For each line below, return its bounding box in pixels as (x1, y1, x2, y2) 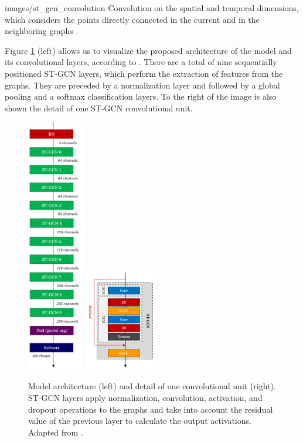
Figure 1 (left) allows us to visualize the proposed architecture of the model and (5, 44, 292, 56)
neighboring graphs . (5, 25, 79, 37)
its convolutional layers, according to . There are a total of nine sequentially (5, 56, 277, 68)
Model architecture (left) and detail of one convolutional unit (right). (28, 380, 276, 392)
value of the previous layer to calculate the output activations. (28, 414, 251, 427)
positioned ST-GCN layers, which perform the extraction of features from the (5, 67, 283, 79)
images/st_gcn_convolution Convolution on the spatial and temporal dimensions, (5, 2, 299, 13)
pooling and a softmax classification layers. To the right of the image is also (5, 90, 277, 103)
